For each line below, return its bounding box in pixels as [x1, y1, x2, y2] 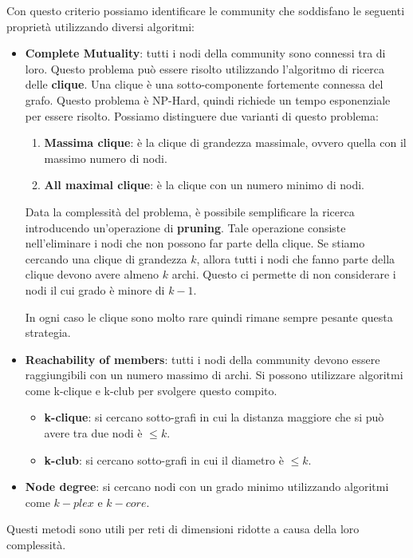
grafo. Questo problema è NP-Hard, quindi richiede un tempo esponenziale [25, 91, 391, 108]
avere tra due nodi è [44, 425, 143, 441]
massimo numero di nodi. [44, 149, 167, 166]
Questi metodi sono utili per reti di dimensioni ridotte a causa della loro [6, 520, 360, 537]
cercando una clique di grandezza [25, 250, 187, 267]
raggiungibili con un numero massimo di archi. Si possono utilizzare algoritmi [25, 366, 403, 383]
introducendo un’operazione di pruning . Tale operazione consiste [25, 219, 346, 235]
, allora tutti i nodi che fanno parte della [196, 250, 395, 267]
